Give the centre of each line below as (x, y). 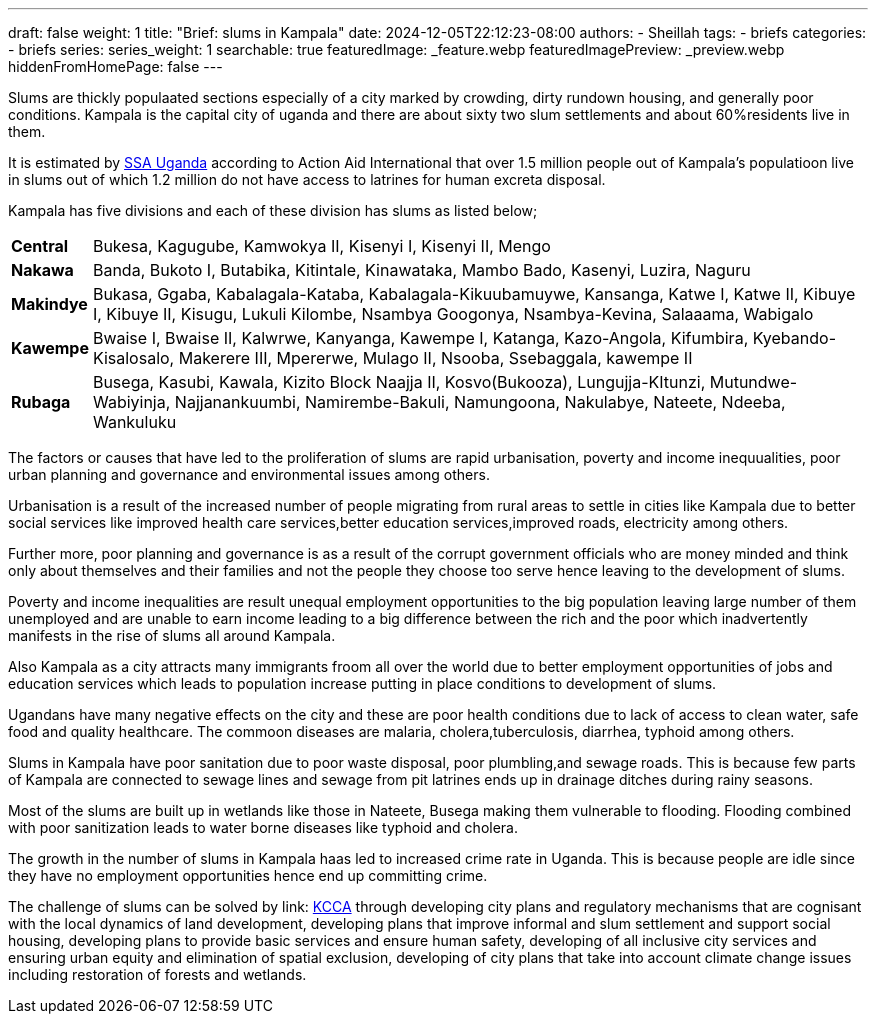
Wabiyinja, (131, 402)
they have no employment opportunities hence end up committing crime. (248, 875)
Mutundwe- (753, 382)
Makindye (49, 304)
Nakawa (42, 270)
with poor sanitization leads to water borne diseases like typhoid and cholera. (263, 827)
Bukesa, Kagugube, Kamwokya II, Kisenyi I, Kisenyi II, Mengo (321, 246)
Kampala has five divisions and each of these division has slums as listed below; (273, 210)
